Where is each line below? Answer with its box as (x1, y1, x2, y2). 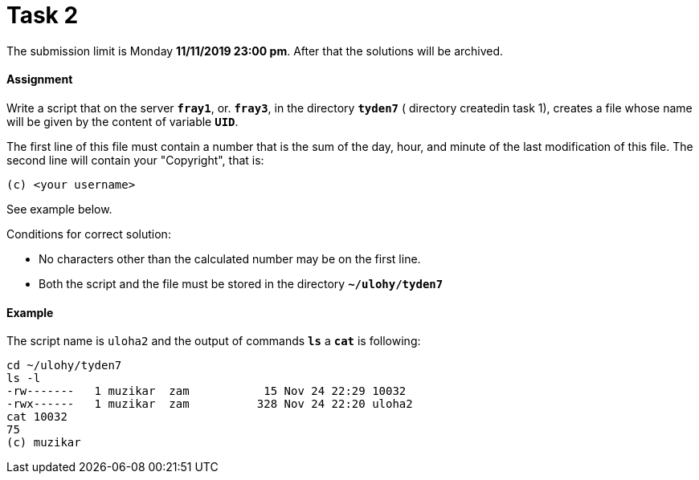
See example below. (6, 201, 112, 216)
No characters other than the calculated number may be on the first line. (39, 251, 421, 266)
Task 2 (6, 2, 79, 29)
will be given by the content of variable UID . (6, 114, 239, 128)
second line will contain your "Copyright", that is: (6, 153, 264, 167)
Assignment (6, 72, 73, 87)
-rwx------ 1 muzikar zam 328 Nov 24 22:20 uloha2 (6, 397, 413, 411)
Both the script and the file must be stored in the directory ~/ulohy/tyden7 (39, 276, 444, 291)
